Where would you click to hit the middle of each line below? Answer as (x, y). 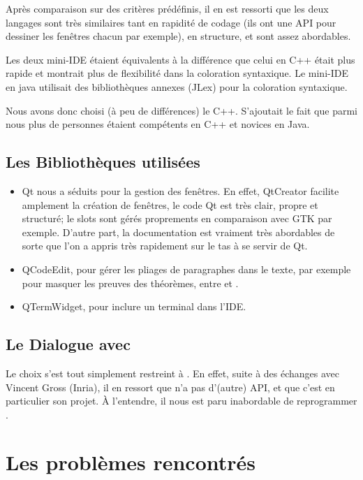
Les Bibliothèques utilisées (103, 162)
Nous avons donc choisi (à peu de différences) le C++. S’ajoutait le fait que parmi (181, 110)
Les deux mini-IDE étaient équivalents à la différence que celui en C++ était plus (180, 59)
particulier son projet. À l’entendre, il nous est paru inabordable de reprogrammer (181, 401)
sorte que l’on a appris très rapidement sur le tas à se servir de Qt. (165, 246)
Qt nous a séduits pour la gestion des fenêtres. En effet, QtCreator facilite (180, 190)
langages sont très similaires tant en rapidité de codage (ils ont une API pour (171, 22)
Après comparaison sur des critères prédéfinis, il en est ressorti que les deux (167, 8)
